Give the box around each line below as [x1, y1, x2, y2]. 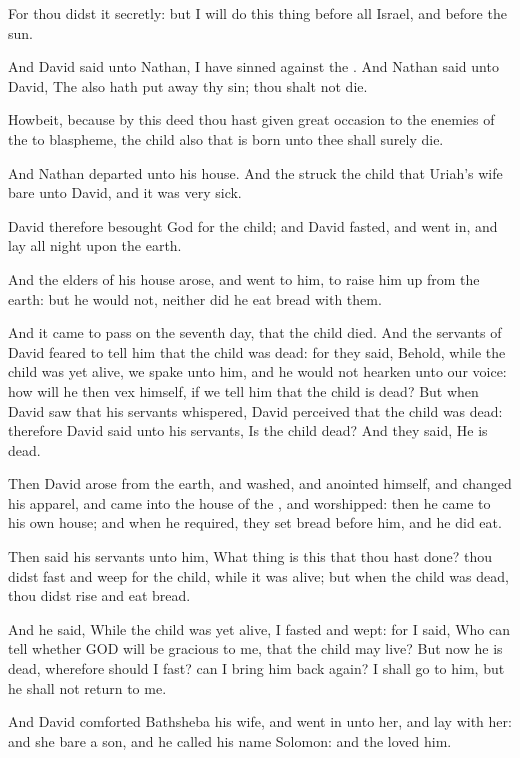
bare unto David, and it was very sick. [8, 182, 242, 203]
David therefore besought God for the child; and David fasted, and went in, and [8, 215, 498, 236]
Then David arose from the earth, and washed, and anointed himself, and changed [8, 473, 512, 494]
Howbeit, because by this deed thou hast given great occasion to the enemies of [8, 109, 495, 130]
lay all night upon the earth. [8, 235, 182, 256]
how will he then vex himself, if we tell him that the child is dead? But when [8, 380, 479, 401]
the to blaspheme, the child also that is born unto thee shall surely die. [8, 128, 444, 149]
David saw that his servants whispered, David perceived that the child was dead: [8, 400, 503, 421]
